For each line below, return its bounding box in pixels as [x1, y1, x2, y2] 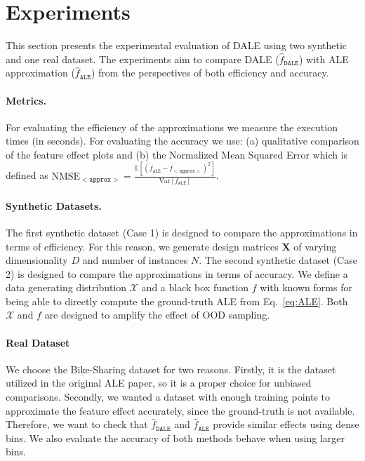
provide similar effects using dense [213, 417, 359, 432]
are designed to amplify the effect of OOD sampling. [44, 307, 270, 322]
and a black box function [141, 280, 249, 295]
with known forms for [260, 280, 352, 295]
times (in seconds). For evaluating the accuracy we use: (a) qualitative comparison [6, 133, 359, 148]
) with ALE [298, 51, 349, 66]
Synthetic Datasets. [6, 198, 102, 213]
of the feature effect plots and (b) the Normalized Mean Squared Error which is [6, 147, 348, 161]
